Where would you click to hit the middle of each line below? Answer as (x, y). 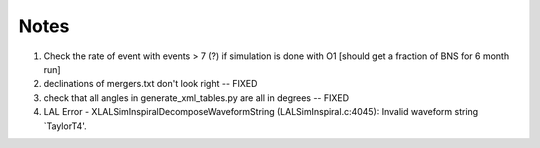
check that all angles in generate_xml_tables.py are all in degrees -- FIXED (196, 97)
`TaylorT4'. (65, 126)
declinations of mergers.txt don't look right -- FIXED (150, 84)
